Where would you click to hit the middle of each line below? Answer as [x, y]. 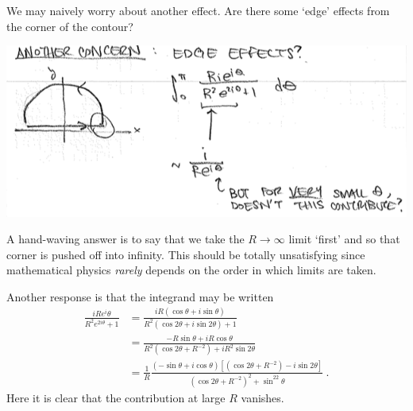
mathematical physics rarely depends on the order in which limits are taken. [191, 270]
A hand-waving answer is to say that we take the [125, 239]
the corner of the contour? [70, 26]
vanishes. [262, 397]
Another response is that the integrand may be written [140, 296]
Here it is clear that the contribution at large [116, 397]
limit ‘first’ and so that [344, 239]
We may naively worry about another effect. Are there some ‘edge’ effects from [198, 10]
